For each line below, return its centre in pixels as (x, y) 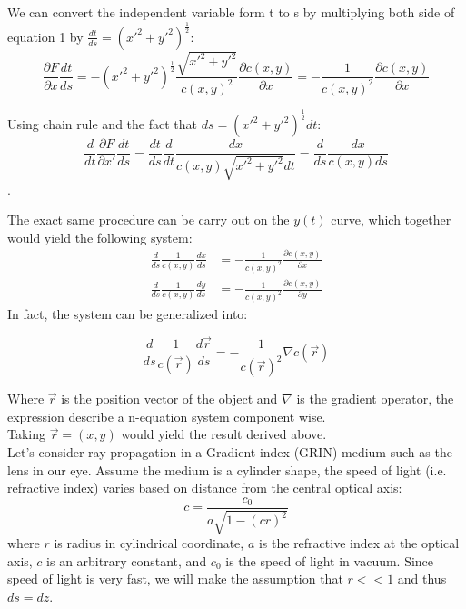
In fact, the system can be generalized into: (128, 314)
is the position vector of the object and (169, 399)
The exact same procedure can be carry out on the (149, 220)
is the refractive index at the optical (359, 543)
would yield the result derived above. (224, 434)
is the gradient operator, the (375, 399)
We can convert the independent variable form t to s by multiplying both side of (231, 12)
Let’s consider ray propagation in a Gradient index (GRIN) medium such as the (230, 452)
